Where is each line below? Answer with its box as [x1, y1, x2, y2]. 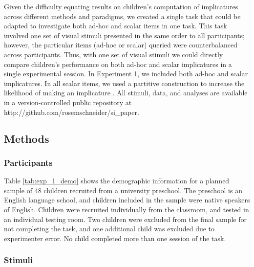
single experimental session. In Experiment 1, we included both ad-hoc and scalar [4, 68, 248, 79]
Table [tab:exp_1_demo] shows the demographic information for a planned [4, 176, 230, 186]
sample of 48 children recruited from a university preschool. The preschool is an [4, 185, 242, 195]
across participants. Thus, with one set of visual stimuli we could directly [4, 49, 223, 59]
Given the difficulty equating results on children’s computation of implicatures [4, 1, 238, 11]
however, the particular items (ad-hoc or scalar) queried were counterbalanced [4, 40, 238, 50]
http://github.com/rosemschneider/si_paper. [4, 107, 139, 117]
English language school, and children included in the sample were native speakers [4, 195, 250, 205]
